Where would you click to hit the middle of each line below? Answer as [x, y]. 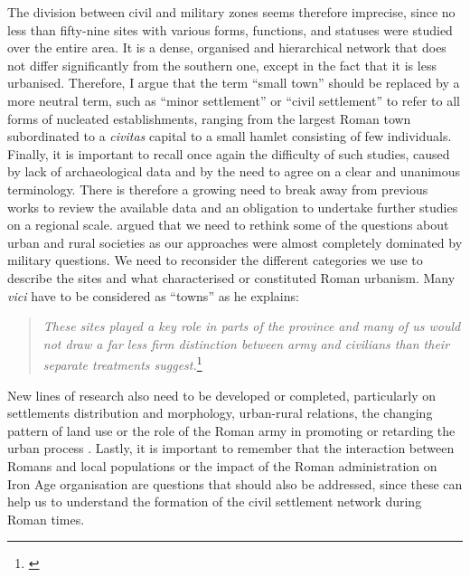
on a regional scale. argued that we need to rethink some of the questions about [228, 225]
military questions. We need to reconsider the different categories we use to [215, 260]
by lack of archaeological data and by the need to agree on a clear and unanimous [234, 171]
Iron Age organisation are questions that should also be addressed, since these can [235, 483]
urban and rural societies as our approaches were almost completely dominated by [235, 242]
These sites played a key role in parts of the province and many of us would [252, 326]
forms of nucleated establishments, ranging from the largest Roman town [209, 118]
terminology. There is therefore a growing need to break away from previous [218, 189]
